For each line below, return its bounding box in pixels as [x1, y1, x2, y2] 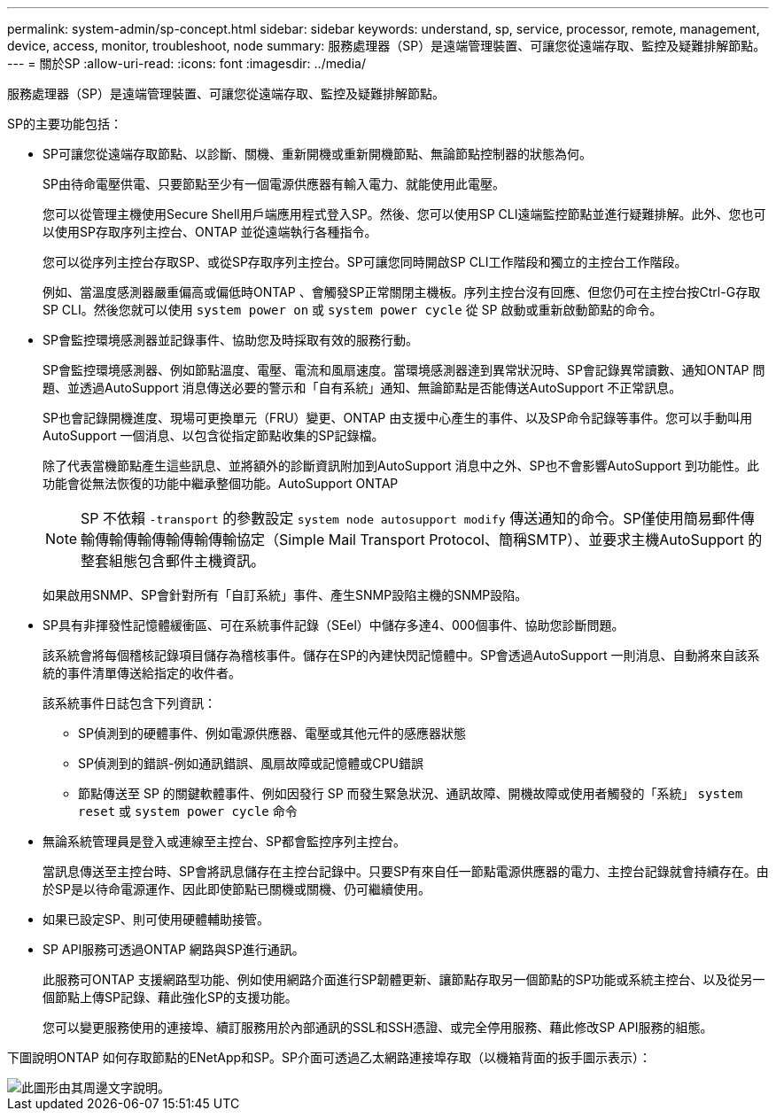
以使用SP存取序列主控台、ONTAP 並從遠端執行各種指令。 [43, 224, 377, 239]
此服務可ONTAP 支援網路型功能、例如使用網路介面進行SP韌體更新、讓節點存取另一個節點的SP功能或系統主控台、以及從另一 [43, 972, 765, 987]
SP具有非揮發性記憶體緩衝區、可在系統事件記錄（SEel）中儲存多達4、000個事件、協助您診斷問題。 [43, 617, 625, 633]
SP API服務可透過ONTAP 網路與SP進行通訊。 [43, 942, 305, 957]
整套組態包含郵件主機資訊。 [81, 552, 266, 570]
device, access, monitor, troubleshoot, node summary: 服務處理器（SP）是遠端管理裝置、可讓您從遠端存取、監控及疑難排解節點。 [7, 38, 766, 53]
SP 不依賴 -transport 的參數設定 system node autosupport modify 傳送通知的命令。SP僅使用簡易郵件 [81, 509, 741, 527]
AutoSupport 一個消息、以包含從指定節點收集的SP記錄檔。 [43, 428, 384, 443]
